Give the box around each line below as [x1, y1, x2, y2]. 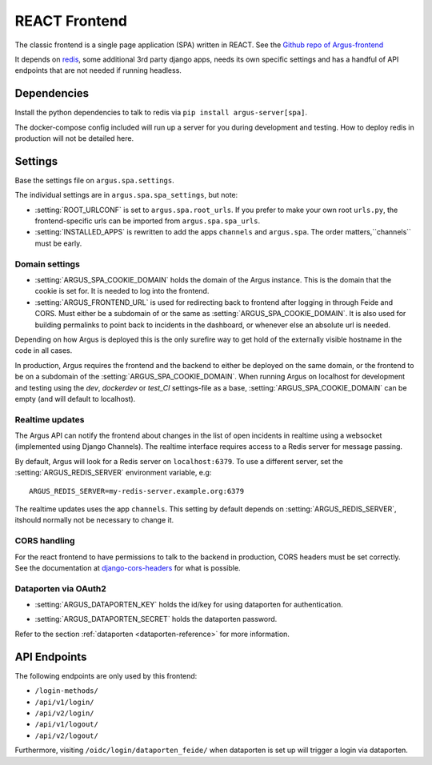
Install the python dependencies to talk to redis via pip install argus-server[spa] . [14, 108, 308, 118]
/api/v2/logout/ [34, 731, 99, 740]
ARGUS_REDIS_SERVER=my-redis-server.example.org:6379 [29, 487, 244, 495]
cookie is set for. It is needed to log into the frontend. [34, 286, 210, 296]
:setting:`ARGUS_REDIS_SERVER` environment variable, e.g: [14, 468, 212, 478]
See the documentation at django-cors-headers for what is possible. [14, 563, 241, 572]
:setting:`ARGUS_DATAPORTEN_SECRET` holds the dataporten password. [34, 615, 278, 624]
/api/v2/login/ [34, 708, 95, 718]
